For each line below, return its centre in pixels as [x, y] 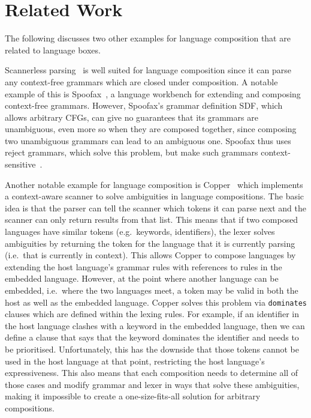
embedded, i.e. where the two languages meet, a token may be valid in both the [152, 290]
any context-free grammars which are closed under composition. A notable [141, 81]
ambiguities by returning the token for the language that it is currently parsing [150, 243]
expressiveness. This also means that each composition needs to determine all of [152, 373]
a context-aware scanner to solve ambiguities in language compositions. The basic [155, 196]
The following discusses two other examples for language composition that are [148, 38]
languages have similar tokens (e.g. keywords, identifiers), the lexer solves [140, 232]
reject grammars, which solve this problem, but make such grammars [132, 152]
